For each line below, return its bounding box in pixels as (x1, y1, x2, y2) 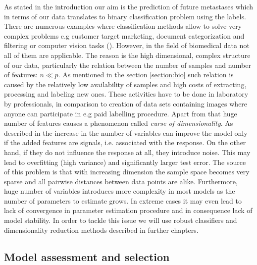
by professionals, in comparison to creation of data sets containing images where (4, 98, 248, 108)
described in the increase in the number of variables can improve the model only (4, 127, 248, 138)
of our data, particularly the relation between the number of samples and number (4, 59, 251, 70)
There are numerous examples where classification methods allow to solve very (4, 21, 242, 31)
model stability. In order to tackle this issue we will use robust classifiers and (4, 215, 237, 225)
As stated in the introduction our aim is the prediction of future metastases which (4, 1, 254, 11)
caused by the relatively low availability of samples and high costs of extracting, (4, 79, 247, 89)
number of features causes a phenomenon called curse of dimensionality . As (4, 118, 233, 128)
